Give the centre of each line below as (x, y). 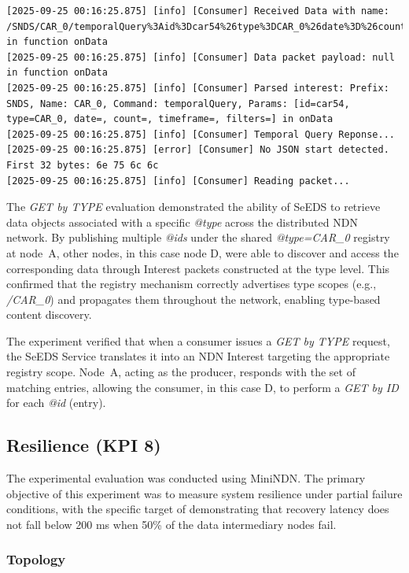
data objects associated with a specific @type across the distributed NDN (182, 222)
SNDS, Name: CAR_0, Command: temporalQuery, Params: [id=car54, (178, 104)
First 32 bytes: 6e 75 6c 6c (83, 165)
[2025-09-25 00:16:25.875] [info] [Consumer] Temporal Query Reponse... (201, 134)
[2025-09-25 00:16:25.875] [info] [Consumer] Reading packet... (178, 181)
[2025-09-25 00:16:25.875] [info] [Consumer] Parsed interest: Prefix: (198, 88)
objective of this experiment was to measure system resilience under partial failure (204, 493)
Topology (36, 559)
